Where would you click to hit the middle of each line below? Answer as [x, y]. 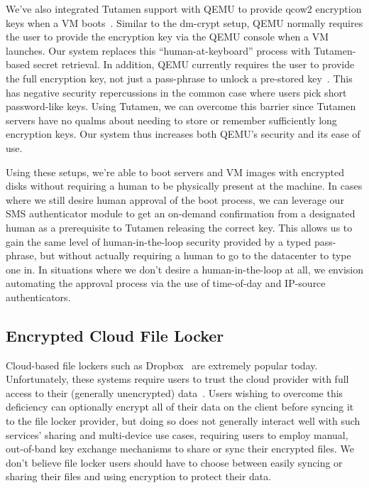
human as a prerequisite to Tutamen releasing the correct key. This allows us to [179, 227]
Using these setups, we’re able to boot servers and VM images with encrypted [175, 172]
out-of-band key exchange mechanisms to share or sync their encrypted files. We [180, 449]
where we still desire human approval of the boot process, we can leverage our [175, 199]
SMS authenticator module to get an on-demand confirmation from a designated [181, 213]
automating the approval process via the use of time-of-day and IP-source [166, 283]
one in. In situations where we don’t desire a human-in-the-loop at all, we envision [184, 269]
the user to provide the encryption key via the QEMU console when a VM [167, 37]
